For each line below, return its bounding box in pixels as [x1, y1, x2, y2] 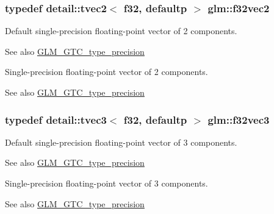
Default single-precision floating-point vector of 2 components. [5, 24, 237, 37]
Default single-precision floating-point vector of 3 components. [5, 135, 237, 148]
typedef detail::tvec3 [5, 112, 107, 127]
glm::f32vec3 [207, 112, 270, 127]
